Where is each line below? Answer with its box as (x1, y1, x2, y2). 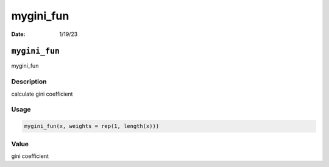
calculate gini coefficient (11, 90, 73, 98)
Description (11, 77, 47, 86)
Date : (11, 30, 26, 38)
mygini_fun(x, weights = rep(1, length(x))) (24, 123, 160, 130)
